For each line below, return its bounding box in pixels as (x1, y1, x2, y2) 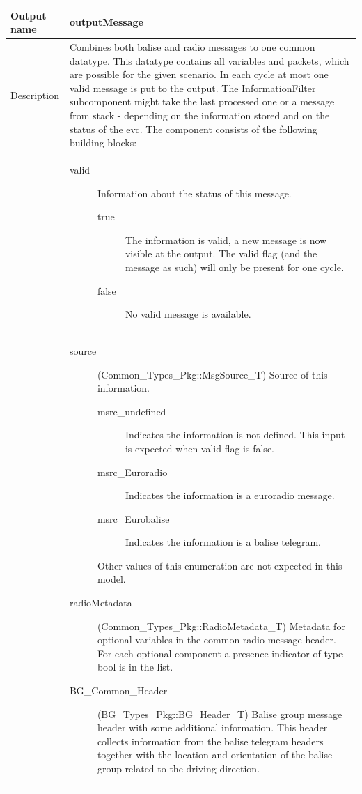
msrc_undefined (97, 404, 166, 418)
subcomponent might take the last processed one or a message (69, 94, 335, 109)
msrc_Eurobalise (97, 511, 170, 526)
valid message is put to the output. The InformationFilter (69, 80, 316, 95)
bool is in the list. (97, 659, 173, 674)
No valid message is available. (125, 307, 251, 321)
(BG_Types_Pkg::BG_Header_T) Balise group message (97, 706, 343, 721)
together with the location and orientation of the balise (97, 747, 333, 762)
